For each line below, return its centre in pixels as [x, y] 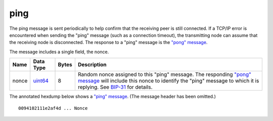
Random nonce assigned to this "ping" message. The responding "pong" [164, 74]
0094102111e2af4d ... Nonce [53, 108]
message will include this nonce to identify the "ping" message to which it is [168, 81]
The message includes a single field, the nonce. [59, 52]
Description [92, 65]
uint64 [41, 81]
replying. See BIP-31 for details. [115, 87]
